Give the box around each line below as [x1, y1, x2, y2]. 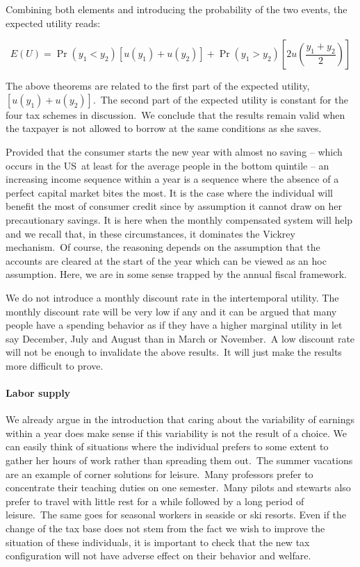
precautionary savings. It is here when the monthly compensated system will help [6, 212, 353, 227]
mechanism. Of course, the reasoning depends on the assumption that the [6, 240, 320, 254]
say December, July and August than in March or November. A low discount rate [6, 331, 355, 345]
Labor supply [6, 386, 71, 400]
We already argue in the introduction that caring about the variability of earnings [6, 412, 355, 427]
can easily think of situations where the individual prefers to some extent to [6, 439, 329, 454]
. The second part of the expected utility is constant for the [92, 92, 348, 106]
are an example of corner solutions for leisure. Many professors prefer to [6, 466, 313, 481]
